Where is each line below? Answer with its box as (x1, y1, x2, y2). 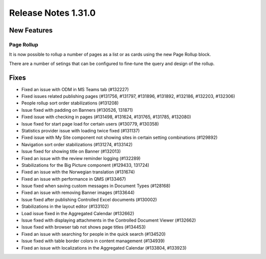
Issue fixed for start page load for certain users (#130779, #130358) (21, 121, 159, 127)
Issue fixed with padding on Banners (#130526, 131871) (21, 107, 133, 113)
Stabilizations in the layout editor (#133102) (21, 203, 109, 209)
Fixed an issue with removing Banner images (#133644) (21, 190, 135, 195)
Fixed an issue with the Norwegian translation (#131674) (21, 169, 135, 175)
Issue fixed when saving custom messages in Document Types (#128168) (21, 183, 171, 189)
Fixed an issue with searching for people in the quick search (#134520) (21, 231, 166, 237)
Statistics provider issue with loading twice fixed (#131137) (21, 128, 140, 133)
